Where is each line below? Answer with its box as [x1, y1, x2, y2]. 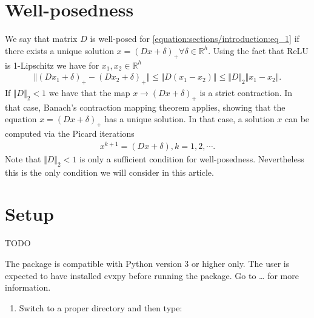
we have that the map [48, 86, 130, 99]
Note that [5, 152, 41, 165]
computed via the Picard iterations [5, 127, 135, 140]
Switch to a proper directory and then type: [19, 301, 182, 314]
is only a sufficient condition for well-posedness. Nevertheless [79, 152, 304, 165]
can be [285, 112, 310, 125]
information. [5, 281, 51, 294]
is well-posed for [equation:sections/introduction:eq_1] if [90, 32, 299, 45]
